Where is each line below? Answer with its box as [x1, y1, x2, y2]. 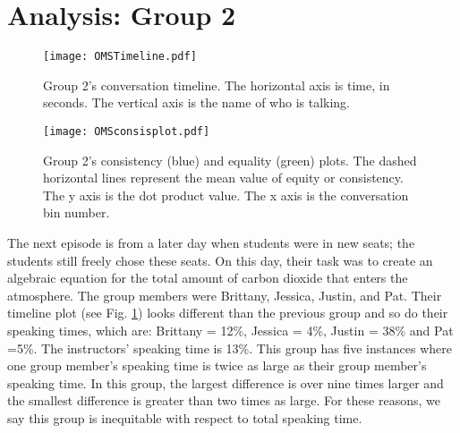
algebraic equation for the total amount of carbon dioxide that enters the [7, 268, 408, 287]
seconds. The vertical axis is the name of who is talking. [43, 93, 350, 112]
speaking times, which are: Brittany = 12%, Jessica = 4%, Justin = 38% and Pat [7, 320, 454, 339]
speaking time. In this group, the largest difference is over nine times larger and [7, 373, 444, 392]
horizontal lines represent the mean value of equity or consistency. [43, 168, 404, 187]
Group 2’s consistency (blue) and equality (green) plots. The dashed [43, 150, 417, 169]
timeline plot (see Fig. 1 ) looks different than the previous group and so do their [7, 303, 448, 322]
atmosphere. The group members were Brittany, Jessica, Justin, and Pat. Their [7, 285, 442, 304]
